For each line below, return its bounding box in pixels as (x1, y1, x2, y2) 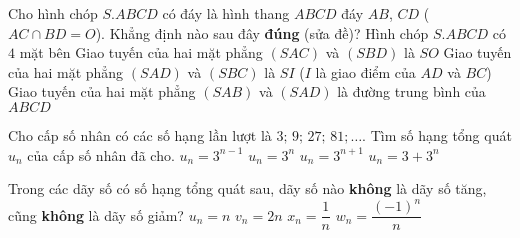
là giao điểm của (315, 61, 416, 82)
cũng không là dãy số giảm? (8, 204, 184, 225)
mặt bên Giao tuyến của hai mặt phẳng (19, 42, 263, 63)
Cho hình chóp (8, 3, 98, 23)
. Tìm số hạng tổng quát (362, 124, 512, 145)
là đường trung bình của (337, 81, 486, 102)
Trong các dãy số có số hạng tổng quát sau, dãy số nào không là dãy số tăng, (8, 178, 487, 199)
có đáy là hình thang (162, 3, 290, 23)
